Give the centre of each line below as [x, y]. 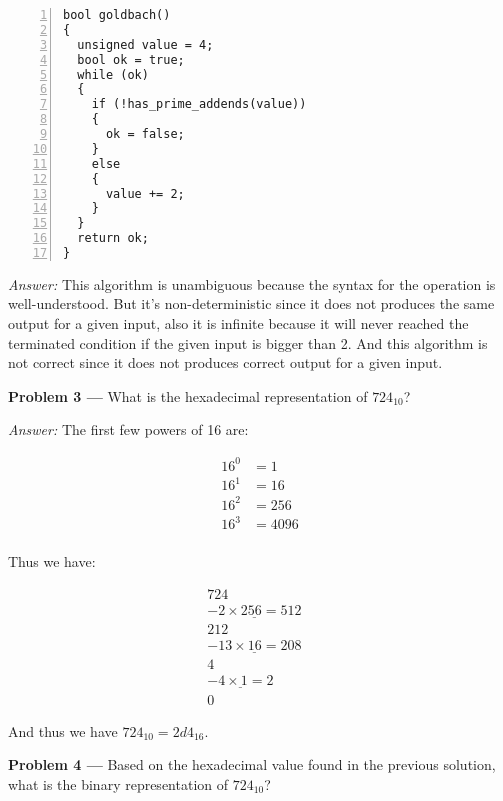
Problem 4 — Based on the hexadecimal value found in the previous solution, [252, 764]
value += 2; [145, 193]
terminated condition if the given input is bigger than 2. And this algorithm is [248, 342]
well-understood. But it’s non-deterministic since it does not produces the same [251, 303]
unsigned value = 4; [145, 44]
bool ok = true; [131, 59]
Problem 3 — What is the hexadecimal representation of [188, 395]
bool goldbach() [117, 15]
